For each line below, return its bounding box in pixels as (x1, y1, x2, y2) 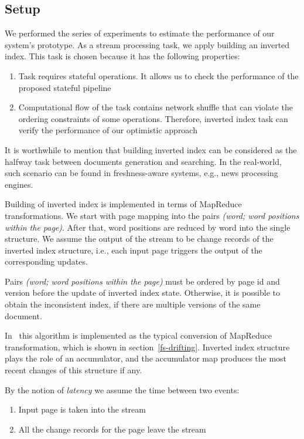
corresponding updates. (5, 255, 88, 268)
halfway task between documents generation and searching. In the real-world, (5, 155, 282, 167)
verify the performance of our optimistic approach (18, 124, 197, 136)
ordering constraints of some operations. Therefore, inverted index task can (18, 112, 288, 124)
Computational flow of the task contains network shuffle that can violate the (18, 101, 293, 113)
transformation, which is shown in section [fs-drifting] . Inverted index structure (5, 340, 290, 353)
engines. (5, 178, 33, 190)
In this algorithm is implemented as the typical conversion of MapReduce (5, 329, 272, 342)
